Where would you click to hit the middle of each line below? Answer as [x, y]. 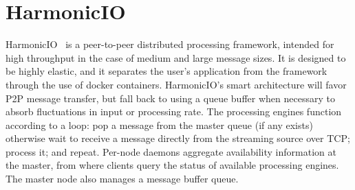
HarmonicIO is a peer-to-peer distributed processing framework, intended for [170, 44]
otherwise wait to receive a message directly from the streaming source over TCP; [178, 138]
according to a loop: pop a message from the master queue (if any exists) [159, 124]
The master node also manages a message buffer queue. [122, 179]
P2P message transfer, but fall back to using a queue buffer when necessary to [170, 98]
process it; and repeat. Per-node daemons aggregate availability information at [171, 151]
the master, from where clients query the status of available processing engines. [172, 165]
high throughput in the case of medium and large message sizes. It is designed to [176, 57]
